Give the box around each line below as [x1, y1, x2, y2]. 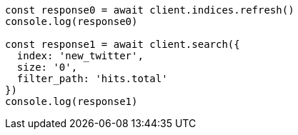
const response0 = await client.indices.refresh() [5, 4, 294, 16]
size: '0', [16, 61, 78, 73]
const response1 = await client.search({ [5, 39, 240, 50]
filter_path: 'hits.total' [16, 73, 168, 84]
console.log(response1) [5, 96, 138, 107]
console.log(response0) [5, 16, 138, 27]
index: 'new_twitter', [16, 50, 144, 61]
